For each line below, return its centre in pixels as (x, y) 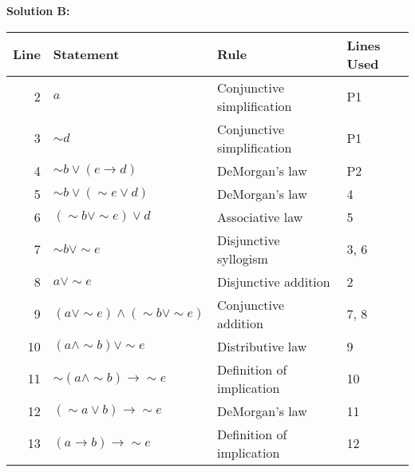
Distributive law (262, 346)
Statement (86, 54)
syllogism (243, 258)
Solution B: (38, 10)
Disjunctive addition (274, 281)
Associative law (260, 216)
